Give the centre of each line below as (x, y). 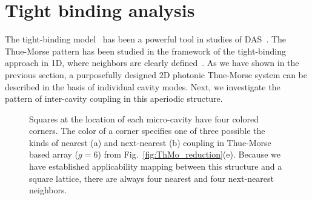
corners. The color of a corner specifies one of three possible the (147, 131)
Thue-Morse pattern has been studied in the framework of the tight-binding (145, 51)
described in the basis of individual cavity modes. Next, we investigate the (143, 86)
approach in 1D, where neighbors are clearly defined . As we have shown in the (152, 63)
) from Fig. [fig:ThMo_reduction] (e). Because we (189, 154)
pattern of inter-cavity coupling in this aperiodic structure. (114, 98)
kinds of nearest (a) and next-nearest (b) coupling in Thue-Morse (150, 142)
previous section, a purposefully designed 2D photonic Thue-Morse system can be (156, 74)
